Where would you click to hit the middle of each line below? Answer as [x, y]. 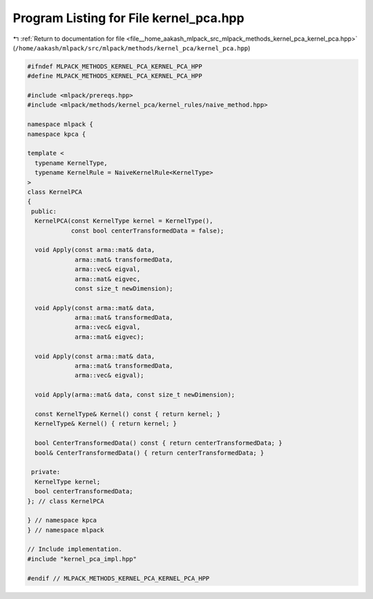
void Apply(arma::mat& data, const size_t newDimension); [135, 395]
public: [44, 211]
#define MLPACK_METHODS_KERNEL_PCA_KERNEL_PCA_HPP [115, 76]
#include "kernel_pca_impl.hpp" [82, 559]
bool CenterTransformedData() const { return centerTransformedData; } [159, 443]
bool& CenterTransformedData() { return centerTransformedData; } [150, 453]
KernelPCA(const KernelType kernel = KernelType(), [124, 221]
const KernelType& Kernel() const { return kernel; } [128, 414]
